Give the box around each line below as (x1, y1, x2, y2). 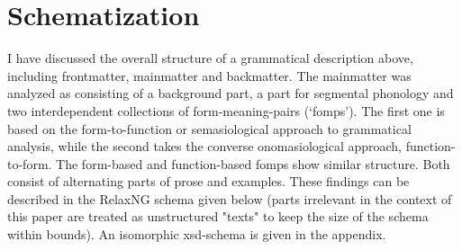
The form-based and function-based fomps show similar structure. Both (56, 154, 450, 173)
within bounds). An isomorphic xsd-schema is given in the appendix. (7, 225, 386, 244)
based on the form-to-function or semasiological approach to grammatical (7, 119, 412, 138)
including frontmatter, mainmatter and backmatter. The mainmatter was (7, 66, 412, 85)
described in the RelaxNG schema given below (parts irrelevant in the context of (7, 189, 452, 208)
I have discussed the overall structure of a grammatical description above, (7, 49, 413, 67)
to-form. (7, 154, 52, 173)
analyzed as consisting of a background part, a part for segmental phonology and (7, 84, 454, 103)
